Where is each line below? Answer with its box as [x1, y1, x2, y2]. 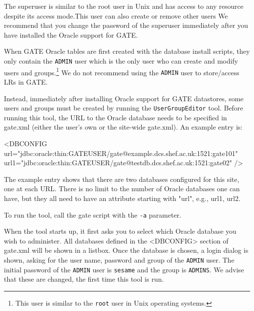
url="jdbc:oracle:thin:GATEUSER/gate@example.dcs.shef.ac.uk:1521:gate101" [4, 148, 238, 158]
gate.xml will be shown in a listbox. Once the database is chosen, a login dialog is [4, 245, 249, 255]
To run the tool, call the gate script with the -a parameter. [4, 209, 182, 220]
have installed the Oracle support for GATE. [4, 29, 138, 40]
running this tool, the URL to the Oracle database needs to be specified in [4, 112, 227, 122]
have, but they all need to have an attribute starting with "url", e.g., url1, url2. [4, 193, 241, 203]
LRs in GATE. [4, 76, 48, 87]
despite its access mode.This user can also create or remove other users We [4, 10, 228, 21]
